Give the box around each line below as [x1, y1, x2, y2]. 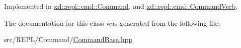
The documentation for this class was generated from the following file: [4, 17, 220, 28]
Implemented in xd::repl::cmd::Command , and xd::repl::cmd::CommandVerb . [4, 1, 238, 11]
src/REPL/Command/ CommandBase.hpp [4, 34, 133, 45]
